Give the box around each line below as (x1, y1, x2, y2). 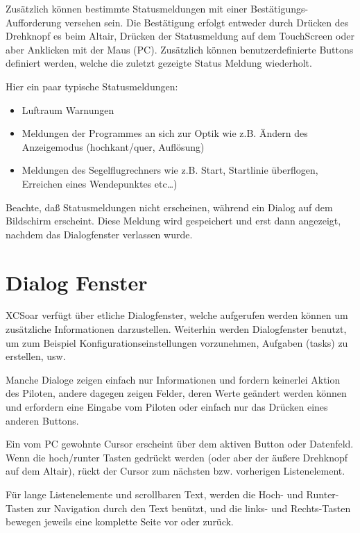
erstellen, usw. (6, 349, 66, 363)
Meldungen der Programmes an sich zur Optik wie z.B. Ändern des (22, 126, 308, 140)
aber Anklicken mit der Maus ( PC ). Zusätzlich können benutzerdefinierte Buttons (6, 42, 354, 56)
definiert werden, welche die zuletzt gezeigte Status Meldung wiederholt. (6, 56, 312, 70)
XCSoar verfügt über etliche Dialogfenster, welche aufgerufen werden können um (6, 308, 348, 322)
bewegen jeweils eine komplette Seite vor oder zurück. (6, 514, 234, 529)
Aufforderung (6, 15, 62, 29)
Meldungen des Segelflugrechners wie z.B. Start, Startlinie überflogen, (22, 163, 318, 177)
